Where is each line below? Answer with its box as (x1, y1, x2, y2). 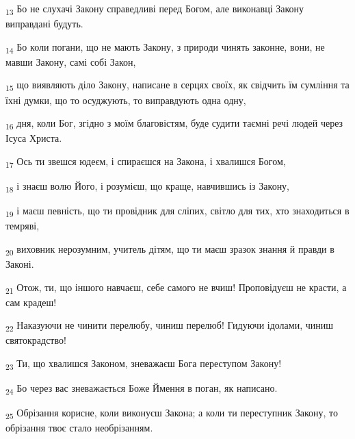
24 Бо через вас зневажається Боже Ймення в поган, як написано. (5, 381, 278, 397)
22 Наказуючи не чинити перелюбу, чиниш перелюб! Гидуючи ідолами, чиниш (5, 318, 334, 334)
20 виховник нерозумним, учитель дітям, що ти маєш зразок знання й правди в (5, 241, 334, 258)
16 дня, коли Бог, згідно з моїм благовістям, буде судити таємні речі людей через (5, 116, 343, 131)
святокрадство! (5, 333, 66, 347)
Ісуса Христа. (5, 131, 62, 145)
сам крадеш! (5, 294, 57, 309)
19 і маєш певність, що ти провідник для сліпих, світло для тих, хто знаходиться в (5, 203, 350, 219)
